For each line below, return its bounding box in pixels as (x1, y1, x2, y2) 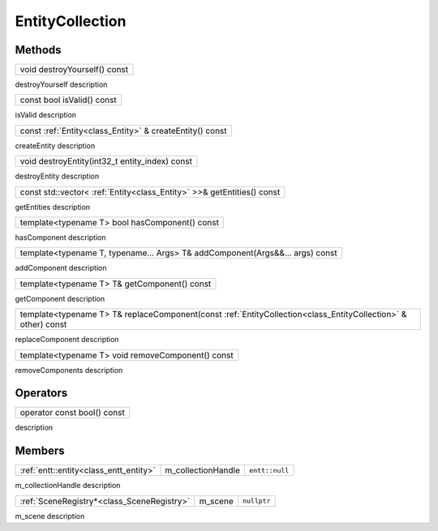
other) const (19, 319, 67, 330)
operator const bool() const (19, 407, 125, 418)
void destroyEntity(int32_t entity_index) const (19, 156, 192, 167)
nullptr (242, 497, 271, 506)
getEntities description (15, 202, 91, 212)
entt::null (248, 466, 290, 474)
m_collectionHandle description (15, 481, 121, 490)
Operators (15, 386, 68, 400)
